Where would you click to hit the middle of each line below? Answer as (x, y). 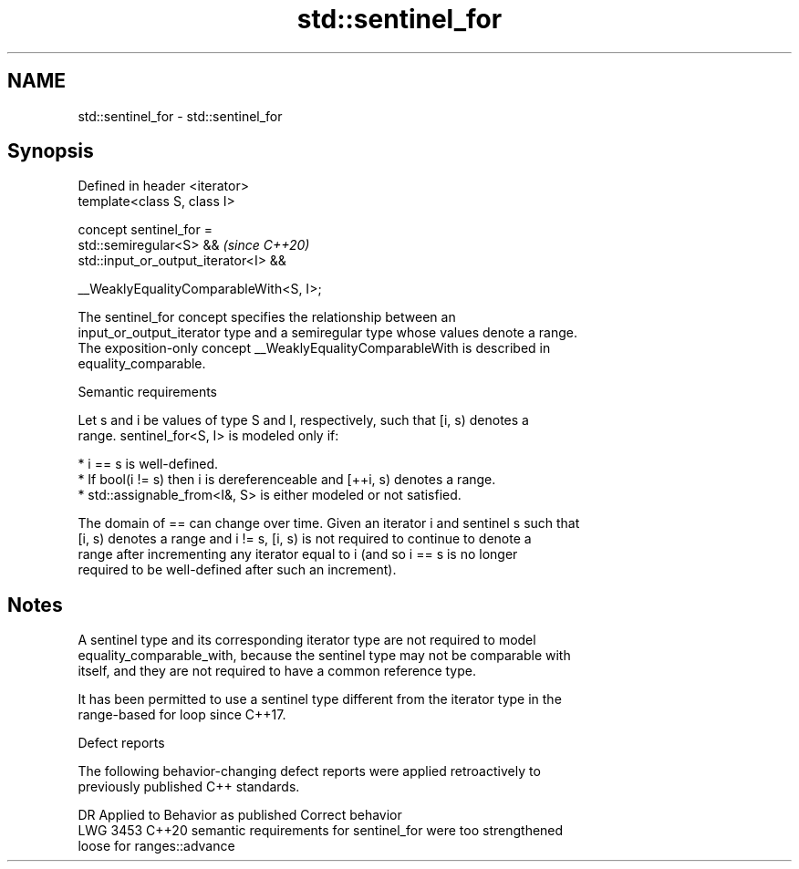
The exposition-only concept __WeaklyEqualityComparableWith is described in (314, 348)
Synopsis (51, 151)
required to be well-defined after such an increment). (237, 570)
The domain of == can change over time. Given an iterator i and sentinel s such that (329, 523)
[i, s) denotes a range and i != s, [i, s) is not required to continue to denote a (305, 539)
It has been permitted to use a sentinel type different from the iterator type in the (320, 699)
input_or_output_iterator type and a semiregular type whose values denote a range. (327, 333)
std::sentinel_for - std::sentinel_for (180, 116)
